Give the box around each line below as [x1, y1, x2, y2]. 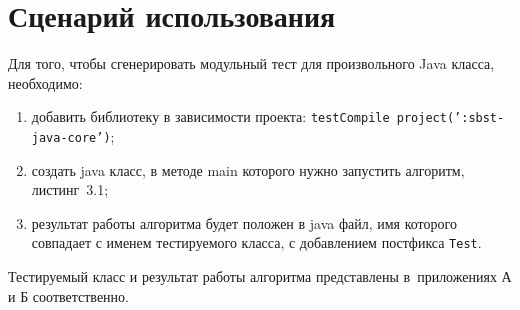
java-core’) [31, 130, 111, 145]
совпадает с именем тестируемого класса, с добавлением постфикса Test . [31, 232, 482, 253]
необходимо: [8, 72, 83, 93]
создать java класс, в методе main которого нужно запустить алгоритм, [31, 159, 465, 180]
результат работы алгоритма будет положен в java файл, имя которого [31, 212, 457, 233]
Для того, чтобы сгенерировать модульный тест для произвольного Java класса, [8, 53, 495, 74]
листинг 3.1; [31, 179, 109, 200]
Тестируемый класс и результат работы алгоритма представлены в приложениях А [8, 266, 512, 287]
